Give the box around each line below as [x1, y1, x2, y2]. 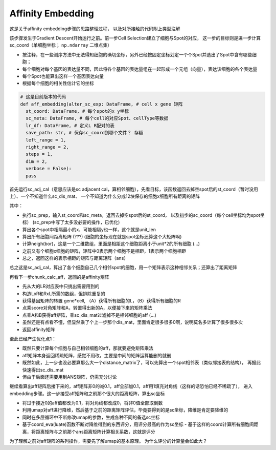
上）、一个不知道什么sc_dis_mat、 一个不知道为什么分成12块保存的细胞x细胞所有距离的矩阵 [9, 193, 200, 199]
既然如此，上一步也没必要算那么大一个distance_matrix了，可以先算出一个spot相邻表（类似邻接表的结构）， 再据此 [22, 359, 261, 366]
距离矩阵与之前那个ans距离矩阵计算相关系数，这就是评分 [35, 428, 155, 435]
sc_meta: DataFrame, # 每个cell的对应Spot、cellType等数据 [26, 115, 169, 121]
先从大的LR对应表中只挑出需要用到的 [22, 283, 100, 290]
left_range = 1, [26, 137, 66, 143]
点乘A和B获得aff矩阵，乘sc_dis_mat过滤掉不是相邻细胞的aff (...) [22, 312, 157, 318]
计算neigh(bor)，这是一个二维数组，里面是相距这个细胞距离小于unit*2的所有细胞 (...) [22, 241, 200, 247]
